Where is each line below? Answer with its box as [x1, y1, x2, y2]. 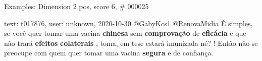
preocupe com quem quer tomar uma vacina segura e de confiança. [4, 47, 214, 58]
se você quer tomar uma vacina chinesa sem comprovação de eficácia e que [4, 28, 246, 38]
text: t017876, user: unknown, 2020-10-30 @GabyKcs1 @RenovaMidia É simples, [4, 18, 253, 28]
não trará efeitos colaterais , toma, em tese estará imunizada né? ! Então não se [4, 37, 258, 48]
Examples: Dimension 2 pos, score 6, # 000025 [4, 1, 149, 11]
